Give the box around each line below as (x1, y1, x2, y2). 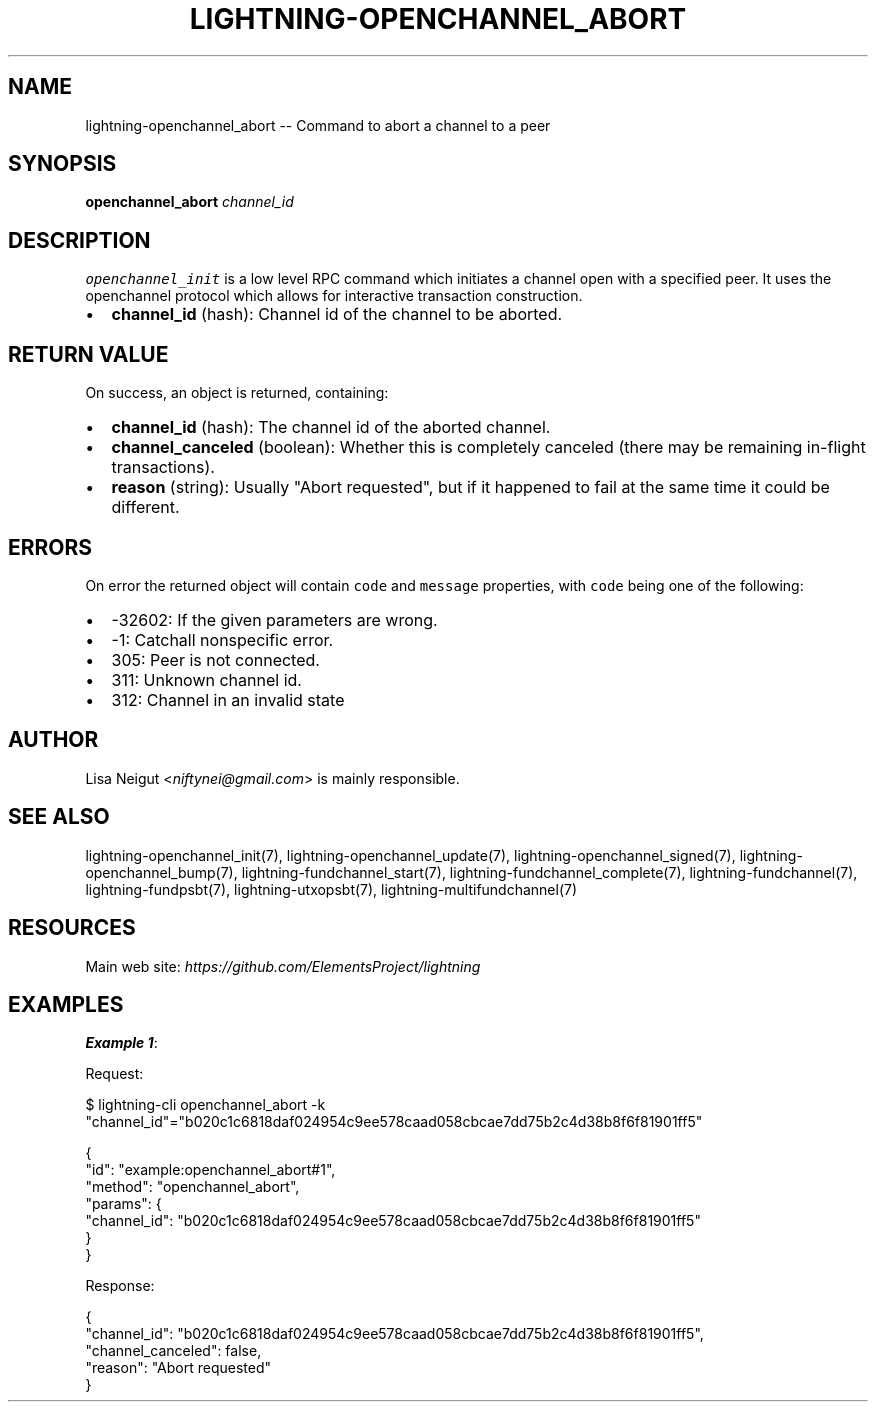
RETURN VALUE (8, 341, 169, 367)
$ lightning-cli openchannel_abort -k (85, 1096, 326, 1114)
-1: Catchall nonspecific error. (111, 629, 334, 650)
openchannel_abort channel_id (85, 193, 294, 211)
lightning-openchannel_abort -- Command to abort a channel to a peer (85, 116, 551, 134)
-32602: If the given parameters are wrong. (111, 609, 438, 630)
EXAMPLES (8, 991, 124, 1017)
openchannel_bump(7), (85, 863, 238, 881)
